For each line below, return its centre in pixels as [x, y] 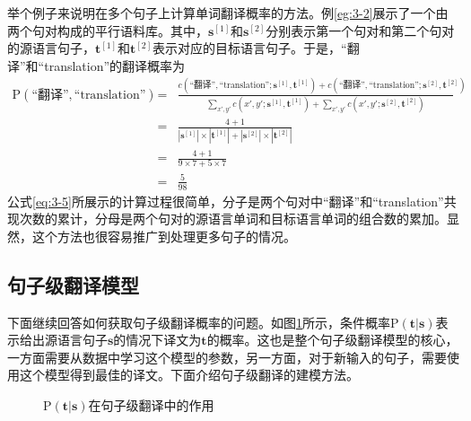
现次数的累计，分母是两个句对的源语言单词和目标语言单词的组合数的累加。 [227, 219]
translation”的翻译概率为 [115, 65]
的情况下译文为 [157, 340]
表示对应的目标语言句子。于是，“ [250, 48]
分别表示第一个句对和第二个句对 [360, 30]
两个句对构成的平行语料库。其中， [108, 30]
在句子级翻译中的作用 [151, 405]
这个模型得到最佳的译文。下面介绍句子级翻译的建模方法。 [189, 375]
